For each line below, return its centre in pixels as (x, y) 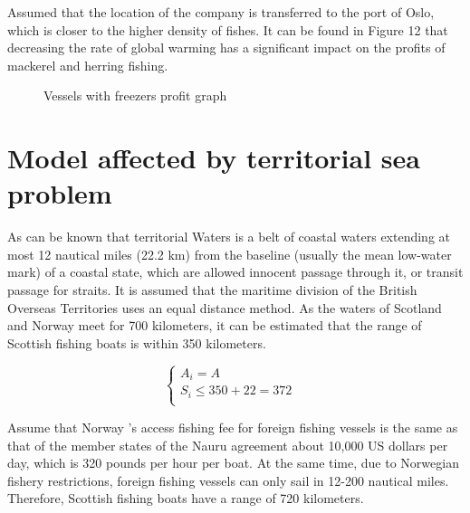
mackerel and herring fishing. (88, 65)
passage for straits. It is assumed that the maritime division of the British (212, 290)
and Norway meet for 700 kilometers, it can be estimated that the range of (215, 325)
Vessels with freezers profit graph (135, 95)
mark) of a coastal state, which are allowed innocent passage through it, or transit (235, 272)
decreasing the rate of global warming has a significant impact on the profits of (226, 47)
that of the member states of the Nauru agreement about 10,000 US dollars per (228, 445)
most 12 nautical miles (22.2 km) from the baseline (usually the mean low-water (230, 254)
